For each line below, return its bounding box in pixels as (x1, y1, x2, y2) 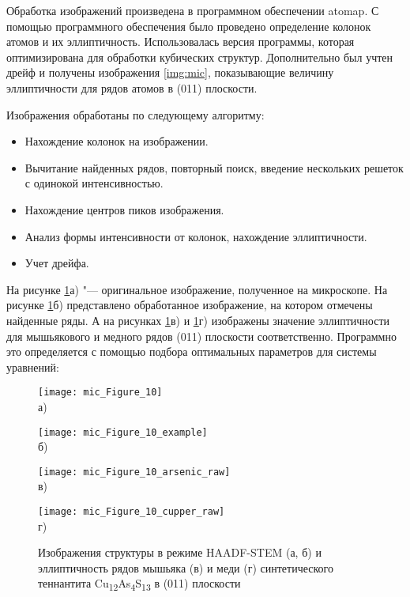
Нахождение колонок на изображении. (24, 133, 209, 149)
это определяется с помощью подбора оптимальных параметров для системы (6, 343, 377, 360)
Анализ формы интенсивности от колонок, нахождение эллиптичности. (24, 228, 367, 244)
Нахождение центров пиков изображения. (24, 201, 224, 217)
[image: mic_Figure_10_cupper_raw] (38, 506, 225, 518)
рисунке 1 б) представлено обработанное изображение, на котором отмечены (6, 297, 373, 313)
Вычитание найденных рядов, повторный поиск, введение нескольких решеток (24, 159, 404, 176)
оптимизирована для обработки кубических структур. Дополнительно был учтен (6, 48, 393, 65)
